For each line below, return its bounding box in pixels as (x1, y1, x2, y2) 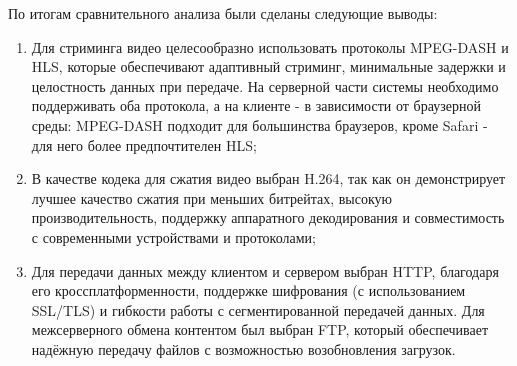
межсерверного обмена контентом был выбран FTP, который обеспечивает (31, 319, 489, 340)
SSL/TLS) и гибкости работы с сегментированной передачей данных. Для (31, 299, 485, 320)
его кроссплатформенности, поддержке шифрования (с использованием (31, 280, 466, 301)
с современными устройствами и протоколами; (31, 226, 316, 247)
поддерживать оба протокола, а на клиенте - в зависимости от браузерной (31, 95, 481, 116)
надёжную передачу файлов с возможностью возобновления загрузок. (31, 338, 456, 359)
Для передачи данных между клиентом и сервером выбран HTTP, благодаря (31, 260, 499, 281)
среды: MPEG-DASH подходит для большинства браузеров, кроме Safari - (31, 114, 488, 135)
